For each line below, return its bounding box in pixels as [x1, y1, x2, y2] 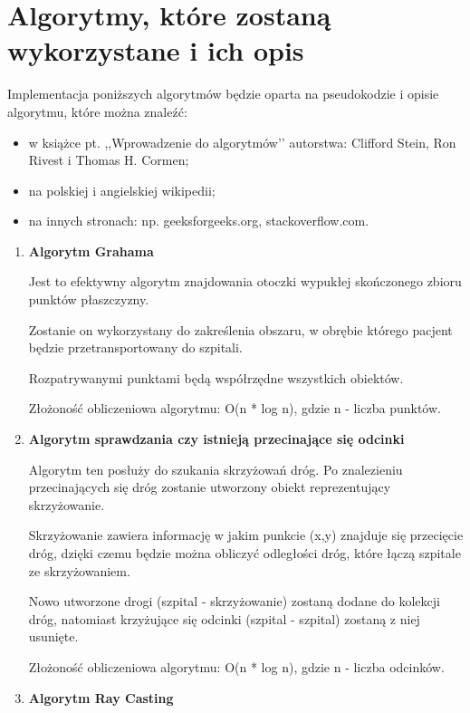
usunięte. [28, 627, 79, 646]
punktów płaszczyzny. [28, 290, 149, 309]
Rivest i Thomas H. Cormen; [28, 150, 189, 169]
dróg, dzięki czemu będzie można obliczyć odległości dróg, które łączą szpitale [28, 544, 461, 562]
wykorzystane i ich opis [7, 32, 304, 69]
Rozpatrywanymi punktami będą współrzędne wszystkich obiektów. [28, 368, 404, 387]
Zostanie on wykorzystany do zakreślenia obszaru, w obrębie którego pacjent [28, 320, 453, 339]
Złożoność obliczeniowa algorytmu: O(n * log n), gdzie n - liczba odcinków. [28, 657, 445, 676]
